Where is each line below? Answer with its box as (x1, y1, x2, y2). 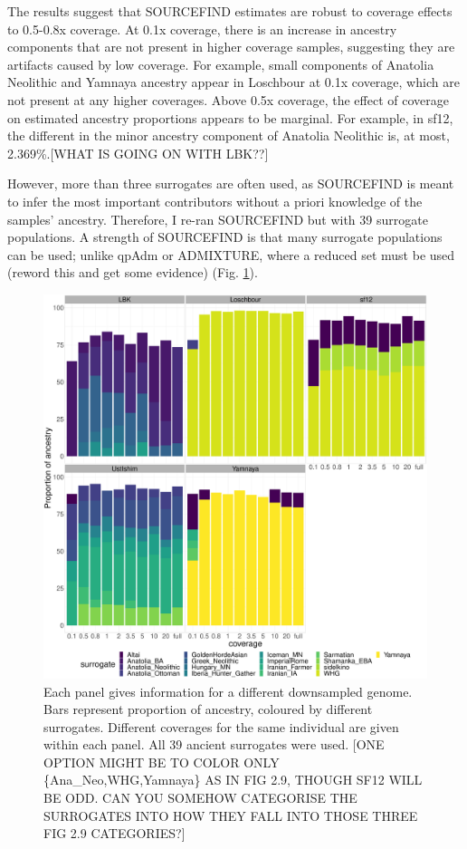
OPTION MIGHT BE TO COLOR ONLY (43, 752, 280, 771)
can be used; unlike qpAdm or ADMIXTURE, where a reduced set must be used (7, 245, 455, 264)
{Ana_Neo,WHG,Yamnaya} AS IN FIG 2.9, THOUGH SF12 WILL (43, 770, 423, 789)
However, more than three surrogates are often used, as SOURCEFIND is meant (7, 174, 454, 193)
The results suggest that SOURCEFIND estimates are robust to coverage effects (7, 2, 453, 20)
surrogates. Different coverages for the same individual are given (43, 717, 399, 736)
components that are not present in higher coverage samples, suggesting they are (7, 37, 455, 56)
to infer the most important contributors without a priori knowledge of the (7, 191, 423, 210)
